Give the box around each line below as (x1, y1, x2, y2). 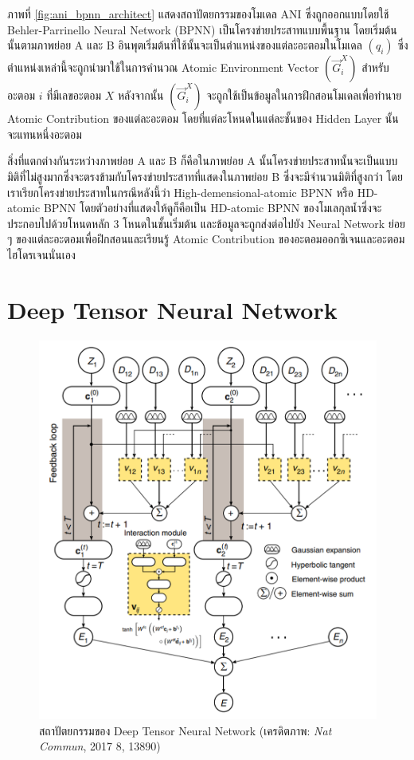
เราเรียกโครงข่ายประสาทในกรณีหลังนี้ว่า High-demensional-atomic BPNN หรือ (7, 183, 354, 200)
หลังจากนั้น (117, 87, 164, 104)
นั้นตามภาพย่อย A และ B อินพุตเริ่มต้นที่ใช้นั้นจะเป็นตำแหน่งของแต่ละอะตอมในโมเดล (7, 37, 362, 53)
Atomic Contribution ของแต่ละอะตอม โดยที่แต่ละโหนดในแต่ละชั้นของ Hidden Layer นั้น (7, 110, 399, 127)
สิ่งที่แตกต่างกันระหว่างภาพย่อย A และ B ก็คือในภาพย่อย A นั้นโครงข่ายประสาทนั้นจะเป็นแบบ (7, 152, 398, 169)
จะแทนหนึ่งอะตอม (7, 125, 82, 142)
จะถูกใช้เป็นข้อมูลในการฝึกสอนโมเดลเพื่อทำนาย (206, 87, 402, 104)
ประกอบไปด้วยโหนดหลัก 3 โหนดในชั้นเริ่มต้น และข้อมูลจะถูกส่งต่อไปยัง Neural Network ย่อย (7, 215, 405, 231)
